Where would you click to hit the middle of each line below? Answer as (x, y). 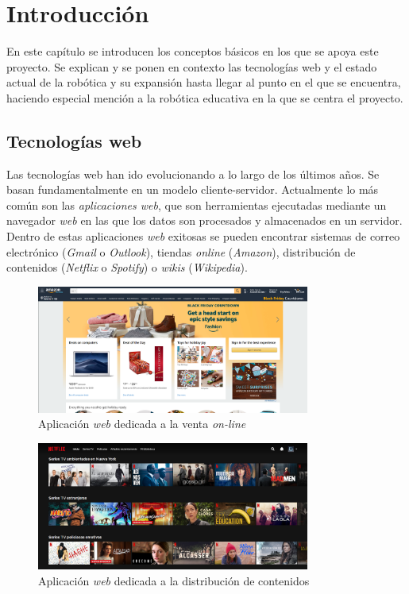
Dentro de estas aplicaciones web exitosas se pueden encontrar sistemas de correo (203, 236)
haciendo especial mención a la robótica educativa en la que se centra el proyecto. (205, 97)
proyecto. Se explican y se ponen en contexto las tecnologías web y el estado (192, 66)
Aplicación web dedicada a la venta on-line (142, 424)
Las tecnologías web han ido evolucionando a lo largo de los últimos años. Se (193, 174)
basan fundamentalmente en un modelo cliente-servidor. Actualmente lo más (193, 189)
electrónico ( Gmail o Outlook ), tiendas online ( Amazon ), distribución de (181, 251)
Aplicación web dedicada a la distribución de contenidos (174, 580)
